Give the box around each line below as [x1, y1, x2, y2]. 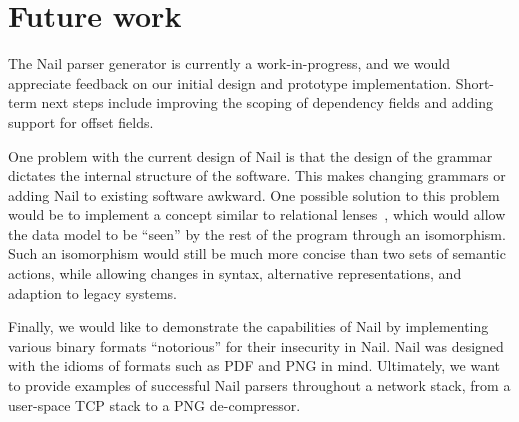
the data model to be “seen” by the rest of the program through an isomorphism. [8, 223, 506, 244]
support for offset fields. [8, 111, 154, 132]
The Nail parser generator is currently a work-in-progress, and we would [8, 53, 451, 74]
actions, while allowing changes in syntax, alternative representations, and [8, 263, 462, 284]
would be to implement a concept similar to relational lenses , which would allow [8, 204, 506, 225]
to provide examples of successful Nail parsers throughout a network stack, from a [8, 375, 511, 396]
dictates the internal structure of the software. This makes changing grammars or [8, 165, 506, 186]
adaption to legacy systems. [8, 282, 177, 303]
